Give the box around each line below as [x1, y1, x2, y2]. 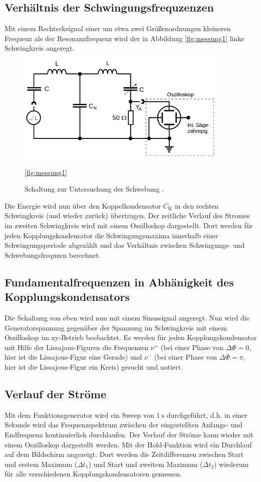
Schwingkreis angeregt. [5, 43, 74, 53]
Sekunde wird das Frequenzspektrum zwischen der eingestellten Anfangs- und [5, 419, 242, 430]
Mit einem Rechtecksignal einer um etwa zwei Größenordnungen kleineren [5, 23, 231, 34]
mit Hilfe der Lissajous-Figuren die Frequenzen [5, 342, 149, 352]
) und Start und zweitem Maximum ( [88, 458, 203, 469]
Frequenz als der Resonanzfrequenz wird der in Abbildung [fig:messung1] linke [5, 33, 244, 43]
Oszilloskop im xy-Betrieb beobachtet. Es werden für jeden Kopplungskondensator [5, 332, 257, 343]
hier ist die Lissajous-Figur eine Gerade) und [5, 352, 142, 362]
